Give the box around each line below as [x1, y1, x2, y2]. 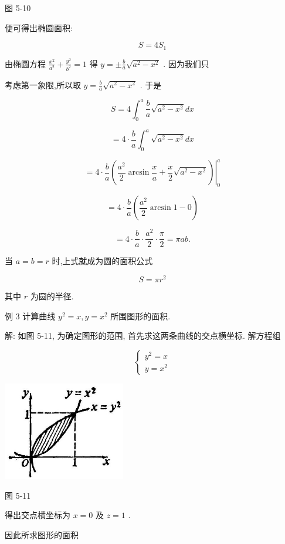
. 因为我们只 [163, 57, 209, 69]
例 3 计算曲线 [5, 309, 56, 322]
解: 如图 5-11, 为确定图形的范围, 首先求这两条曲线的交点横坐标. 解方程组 [5, 329, 281, 342]
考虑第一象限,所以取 [5, 78, 81, 91]
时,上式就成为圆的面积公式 [52, 255, 153, 267]
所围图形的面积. [110, 309, 171, 322]
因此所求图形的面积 [5, 528, 79, 540]
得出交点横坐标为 [5, 509, 70, 521]
